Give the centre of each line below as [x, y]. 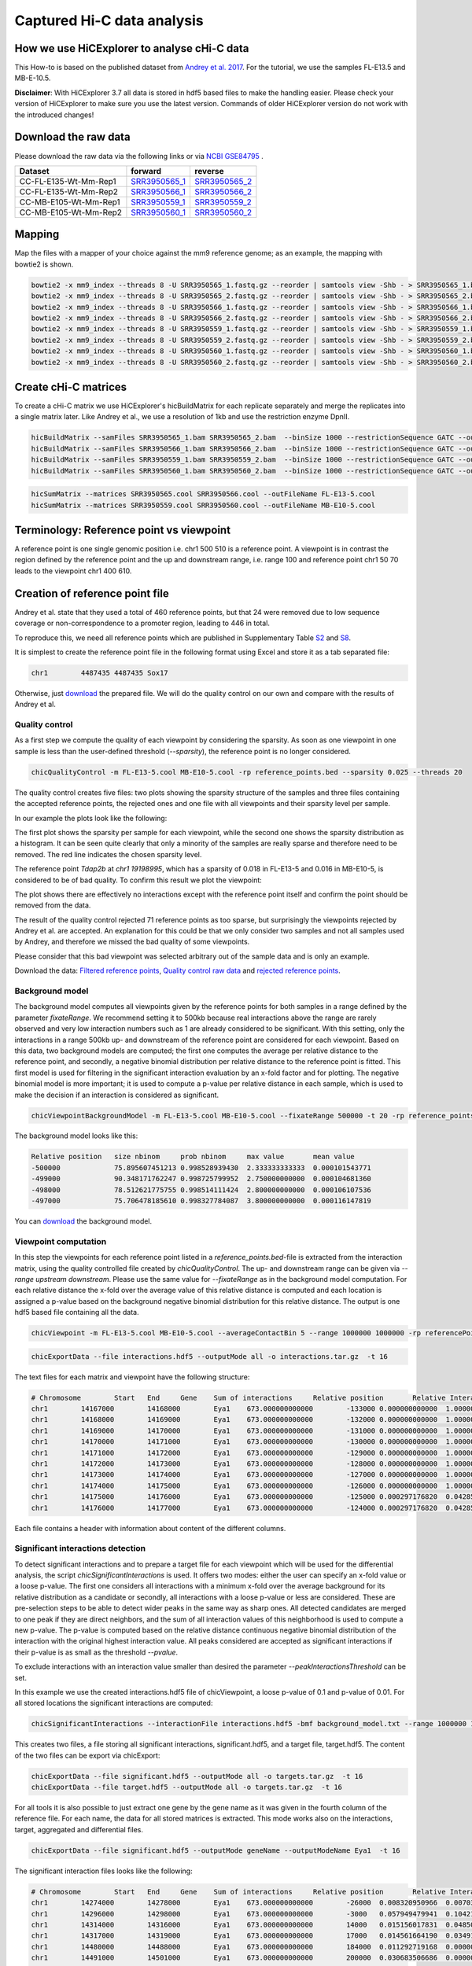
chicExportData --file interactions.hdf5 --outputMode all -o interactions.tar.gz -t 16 [210, 1356]
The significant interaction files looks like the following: [103, 1871]
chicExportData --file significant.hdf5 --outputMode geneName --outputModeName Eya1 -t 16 [216, 1850]
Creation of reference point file [92, 593]
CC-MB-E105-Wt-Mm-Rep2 [70, 212]
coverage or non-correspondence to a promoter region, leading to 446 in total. [142, 623]
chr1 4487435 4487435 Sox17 [100, 673]
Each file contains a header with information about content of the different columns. [150, 1528]
